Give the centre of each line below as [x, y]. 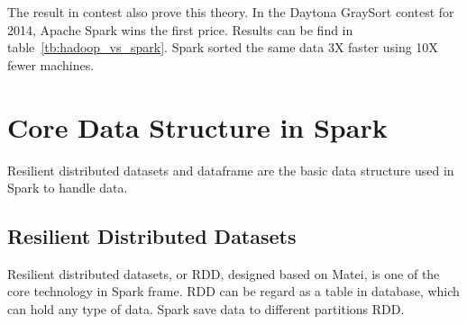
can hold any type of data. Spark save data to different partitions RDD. [206, 309]
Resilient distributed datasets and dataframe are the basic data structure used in [231, 170]
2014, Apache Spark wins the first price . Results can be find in [180, 29]
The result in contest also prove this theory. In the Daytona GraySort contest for [231, 12]
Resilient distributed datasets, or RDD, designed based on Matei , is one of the [224, 273]
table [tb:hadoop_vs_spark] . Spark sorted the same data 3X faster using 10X [223, 47]
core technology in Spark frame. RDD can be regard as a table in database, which [233, 291]
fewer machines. [51, 64]
